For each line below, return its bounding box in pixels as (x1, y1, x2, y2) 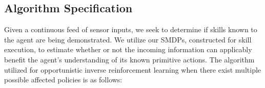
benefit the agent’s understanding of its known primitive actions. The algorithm (4, 54, 255, 64)
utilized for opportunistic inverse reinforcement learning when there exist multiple (4, 64, 261, 75)
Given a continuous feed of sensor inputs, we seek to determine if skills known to (4, 24, 257, 35)
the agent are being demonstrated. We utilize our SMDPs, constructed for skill (4, 34, 252, 45)
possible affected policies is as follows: (4, 74, 123, 85)
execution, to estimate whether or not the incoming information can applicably (4, 44, 252, 55)
